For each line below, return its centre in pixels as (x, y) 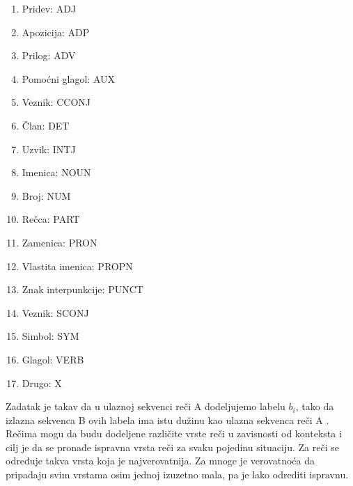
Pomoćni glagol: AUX (68, 78)
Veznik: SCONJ (55, 312)
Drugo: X (42, 383)
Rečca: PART (51, 219)
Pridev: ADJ (49, 8)
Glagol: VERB (53, 359)
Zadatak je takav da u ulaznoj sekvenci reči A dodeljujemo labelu (146, 406)
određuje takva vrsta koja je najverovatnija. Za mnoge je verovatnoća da (160, 461)
